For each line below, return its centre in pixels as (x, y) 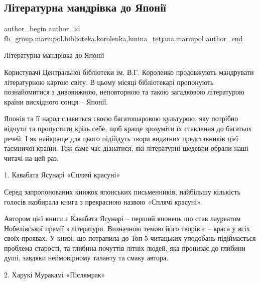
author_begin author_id (42, 28)
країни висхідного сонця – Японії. (56, 101)
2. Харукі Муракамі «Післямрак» (55, 275)
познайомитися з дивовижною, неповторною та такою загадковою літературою (124, 92)
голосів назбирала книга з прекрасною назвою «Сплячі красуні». (103, 201)
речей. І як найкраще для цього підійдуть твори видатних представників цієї (121, 138)
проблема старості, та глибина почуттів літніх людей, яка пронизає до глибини (125, 248)
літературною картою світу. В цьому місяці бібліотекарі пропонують (109, 82)
